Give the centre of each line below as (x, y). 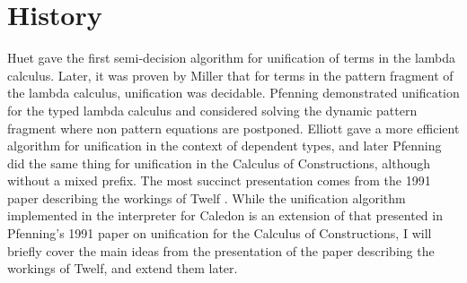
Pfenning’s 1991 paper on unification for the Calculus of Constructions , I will (220, 233)
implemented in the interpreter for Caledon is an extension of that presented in (225, 215)
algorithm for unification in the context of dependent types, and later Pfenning (225, 146)
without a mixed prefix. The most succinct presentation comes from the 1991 (219, 180)
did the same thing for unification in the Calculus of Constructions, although (219, 163)
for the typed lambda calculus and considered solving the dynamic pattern (212, 110)
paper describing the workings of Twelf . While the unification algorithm (207, 197)
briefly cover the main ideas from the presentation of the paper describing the (221, 250)
